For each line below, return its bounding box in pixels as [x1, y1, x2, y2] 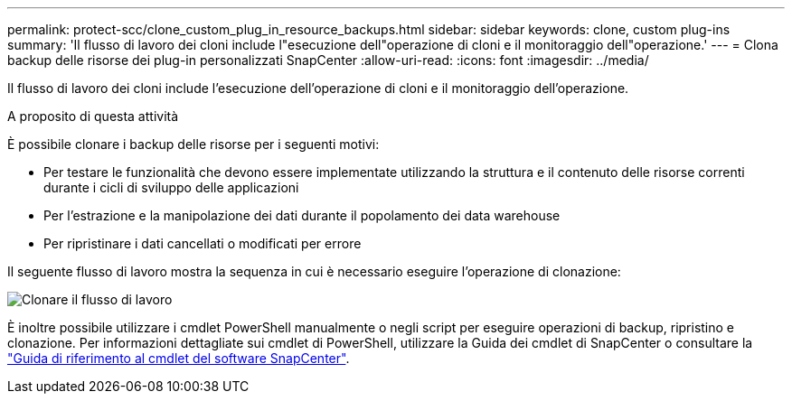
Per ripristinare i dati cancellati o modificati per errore [43, 236, 362, 251]
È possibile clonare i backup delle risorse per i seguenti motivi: [7, 136, 380, 152]
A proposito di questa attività [7, 108, 179, 124]
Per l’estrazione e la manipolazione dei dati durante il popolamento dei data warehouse [43, 208, 561, 223]
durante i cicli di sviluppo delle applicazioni [43, 180, 299, 195]
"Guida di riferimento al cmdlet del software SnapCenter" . [7, 350, 350, 366]
